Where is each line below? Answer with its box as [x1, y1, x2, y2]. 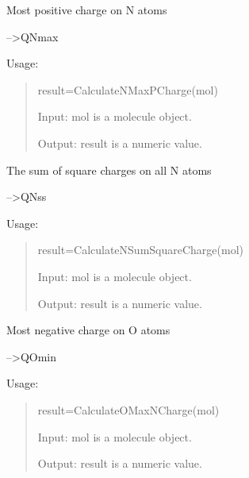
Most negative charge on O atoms [6, 322, 170, 338]
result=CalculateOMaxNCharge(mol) [37, 401, 220, 418]
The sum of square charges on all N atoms [6, 161, 212, 178]
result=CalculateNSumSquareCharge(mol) [37, 241, 244, 258]
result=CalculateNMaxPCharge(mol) [37, 81, 218, 98]
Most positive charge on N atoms [6, 2, 167, 17]
